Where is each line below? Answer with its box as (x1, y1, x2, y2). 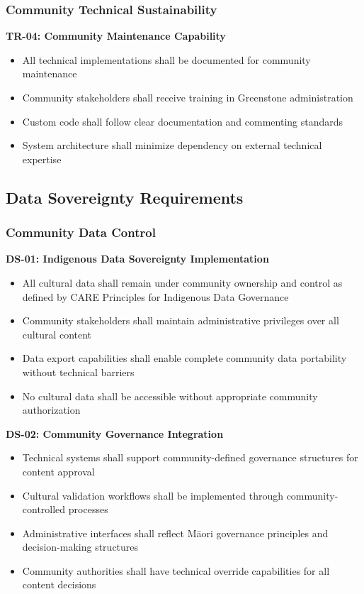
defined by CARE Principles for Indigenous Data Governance (22, 289, 289, 304)
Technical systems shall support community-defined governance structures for (22, 450, 358, 465)
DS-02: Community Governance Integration (6, 426, 224, 441)
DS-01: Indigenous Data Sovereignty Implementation (6, 251, 269, 266)
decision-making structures (22, 539, 139, 554)
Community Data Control (6, 224, 156, 241)
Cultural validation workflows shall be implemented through (22, 488, 283, 502)
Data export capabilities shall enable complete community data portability (22, 351, 347, 365)
